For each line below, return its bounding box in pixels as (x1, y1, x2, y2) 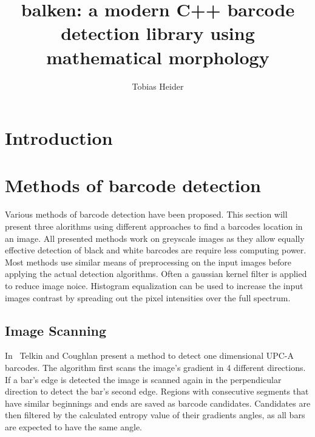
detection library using (61, 21, 255, 45)
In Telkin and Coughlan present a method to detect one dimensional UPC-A (5, 349, 294, 362)
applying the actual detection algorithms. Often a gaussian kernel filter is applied (5, 267, 307, 280)
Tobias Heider (132, 79, 184, 92)
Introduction (5, 125, 113, 150)
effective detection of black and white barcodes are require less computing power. (5, 244, 307, 256)
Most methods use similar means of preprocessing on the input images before (5, 255, 292, 268)
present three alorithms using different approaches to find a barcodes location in (5, 220, 303, 232)
